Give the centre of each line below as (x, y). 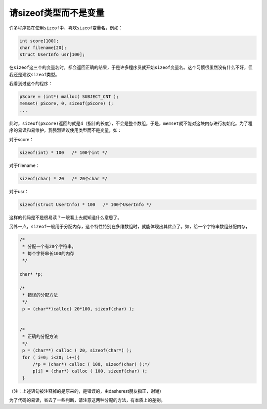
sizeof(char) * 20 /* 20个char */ (64, 179)
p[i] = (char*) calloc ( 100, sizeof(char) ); (90, 371)
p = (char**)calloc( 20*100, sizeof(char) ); (78, 309)
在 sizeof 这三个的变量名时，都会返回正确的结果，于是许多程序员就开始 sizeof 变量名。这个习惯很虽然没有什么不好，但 (131, 67)
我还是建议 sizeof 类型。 (34, 74)
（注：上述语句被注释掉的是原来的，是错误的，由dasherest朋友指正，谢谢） (87, 391)
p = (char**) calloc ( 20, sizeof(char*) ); (77, 351)
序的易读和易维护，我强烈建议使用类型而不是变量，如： (66, 130)
